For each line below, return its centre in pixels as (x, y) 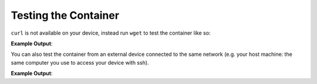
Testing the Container (65, 15)
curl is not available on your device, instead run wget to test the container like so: (111, 33)
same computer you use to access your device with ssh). (80, 62)
